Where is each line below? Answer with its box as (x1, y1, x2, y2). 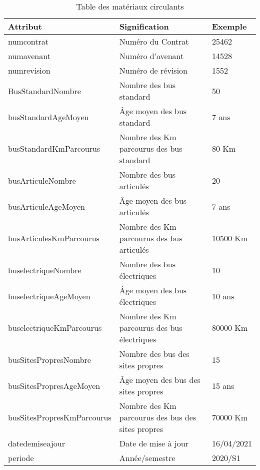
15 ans (211, 379, 234, 391)
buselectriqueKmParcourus (8, 322, 102, 333)
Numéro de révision (119, 65, 187, 76)
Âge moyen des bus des (119, 374, 200, 385)
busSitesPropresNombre (8, 353, 91, 365)
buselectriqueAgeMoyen (8, 290, 90, 302)
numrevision (8, 65, 50, 76)
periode (8, 452, 34, 463)
